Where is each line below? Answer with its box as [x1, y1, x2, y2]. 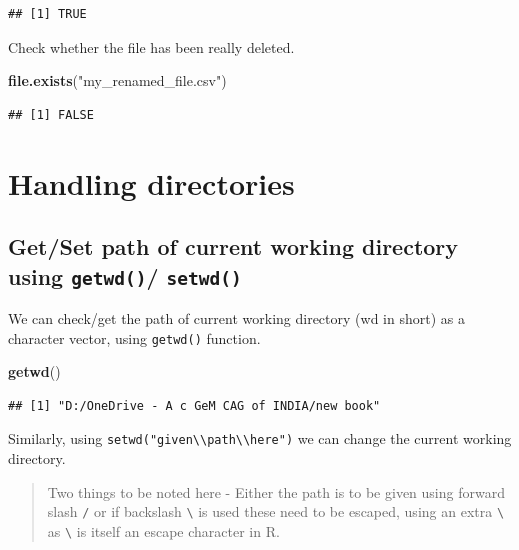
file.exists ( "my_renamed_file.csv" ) [8, 70, 227, 91]
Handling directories [8, 162, 295, 203]
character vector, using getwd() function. [8, 327, 261, 348]
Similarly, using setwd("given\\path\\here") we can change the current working [8, 428, 512, 449]
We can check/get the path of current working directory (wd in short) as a [8, 307, 465, 328]
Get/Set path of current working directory [8, 231, 459, 262]
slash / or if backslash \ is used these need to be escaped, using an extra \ [47, 501, 505, 522]
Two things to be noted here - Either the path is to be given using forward [47, 481, 505, 502]
